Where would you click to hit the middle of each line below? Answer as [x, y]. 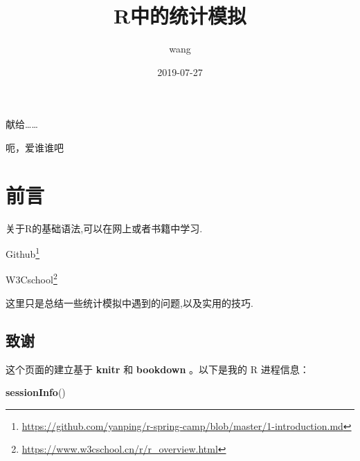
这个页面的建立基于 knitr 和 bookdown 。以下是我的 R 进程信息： [157, 369]
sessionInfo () [36, 392]
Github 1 [23, 253]
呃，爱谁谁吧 [35, 147]
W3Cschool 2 [31, 279]
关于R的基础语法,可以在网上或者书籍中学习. [104, 228]
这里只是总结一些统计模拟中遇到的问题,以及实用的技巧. [129, 302]
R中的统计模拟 [180, 16]
